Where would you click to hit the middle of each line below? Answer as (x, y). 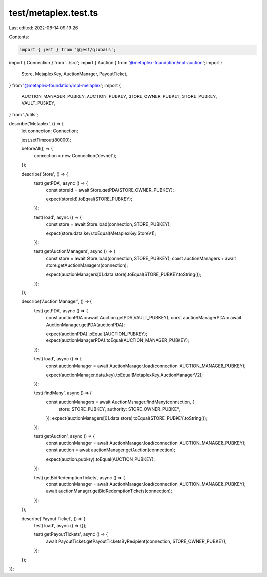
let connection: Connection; (50, 131)
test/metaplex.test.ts (54, 13)
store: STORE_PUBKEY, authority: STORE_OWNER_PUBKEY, (120, 409)
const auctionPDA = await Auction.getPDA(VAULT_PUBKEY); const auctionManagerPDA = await (144, 318)
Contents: (19, 37)
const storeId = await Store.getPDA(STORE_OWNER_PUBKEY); (110, 190)
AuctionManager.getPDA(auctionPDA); (86, 325)
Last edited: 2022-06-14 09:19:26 (44, 28)
